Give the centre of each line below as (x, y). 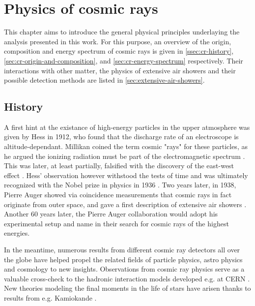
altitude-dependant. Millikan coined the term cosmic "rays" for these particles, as (126, 146)
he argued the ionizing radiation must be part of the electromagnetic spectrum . (125, 156)
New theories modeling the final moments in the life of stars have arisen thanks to (127, 288)
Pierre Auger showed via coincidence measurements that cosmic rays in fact (118, 195)
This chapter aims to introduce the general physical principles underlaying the (122, 32)
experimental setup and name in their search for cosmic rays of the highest (116, 223)
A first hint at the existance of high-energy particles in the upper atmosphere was (127, 127)
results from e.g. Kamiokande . (50, 297)
